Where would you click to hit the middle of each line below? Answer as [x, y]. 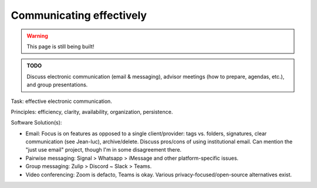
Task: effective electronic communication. [62, 101]
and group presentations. [57, 85]
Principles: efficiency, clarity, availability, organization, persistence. [92, 112]
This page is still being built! [60, 46]
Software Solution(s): [36, 123]
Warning [37, 36]
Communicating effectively [79, 15]
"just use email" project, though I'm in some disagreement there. [104, 150]
